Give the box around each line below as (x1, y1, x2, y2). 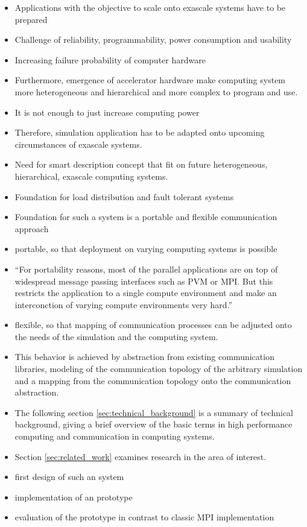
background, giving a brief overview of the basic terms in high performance (14, 418, 293, 431)
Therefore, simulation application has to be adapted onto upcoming (14, 126, 265, 139)
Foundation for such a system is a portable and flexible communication (14, 210, 277, 223)
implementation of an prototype (14, 490, 133, 503)
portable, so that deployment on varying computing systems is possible (14, 242, 277, 255)
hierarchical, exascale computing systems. (14, 169, 168, 182)
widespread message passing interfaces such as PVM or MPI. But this (14, 274, 273, 287)
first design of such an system (14, 470, 124, 483)
